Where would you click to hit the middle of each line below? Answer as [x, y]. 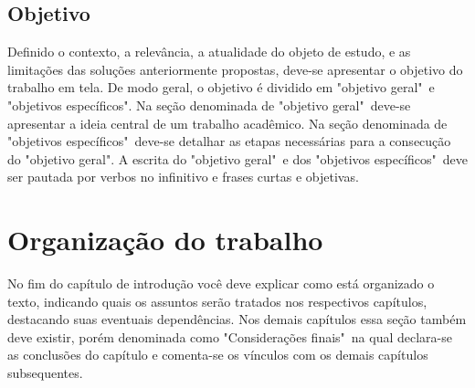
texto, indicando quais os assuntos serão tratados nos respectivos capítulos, [217, 301]
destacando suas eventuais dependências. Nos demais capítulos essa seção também [237, 319]
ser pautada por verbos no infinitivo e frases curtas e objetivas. [183, 177]
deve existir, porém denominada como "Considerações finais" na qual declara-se [230, 336]
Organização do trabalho [165, 240]
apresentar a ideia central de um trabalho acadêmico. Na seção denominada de [227, 123]
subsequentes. [45, 373]
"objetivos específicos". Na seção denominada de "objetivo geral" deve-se [209, 105]
